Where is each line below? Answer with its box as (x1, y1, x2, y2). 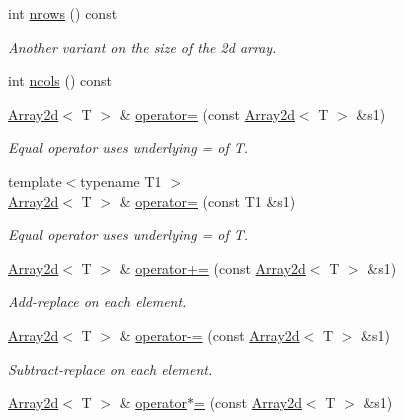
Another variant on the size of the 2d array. (8, 36, 277, 57)
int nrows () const (8, 3, 118, 23)
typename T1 (80, 170, 162, 191)
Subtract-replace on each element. (8, 358, 213, 379)
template (8, 170, 62, 191)
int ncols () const (8, 70, 113, 91)
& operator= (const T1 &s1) (119, 190, 296, 211)
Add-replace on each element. (8, 291, 187, 312)
